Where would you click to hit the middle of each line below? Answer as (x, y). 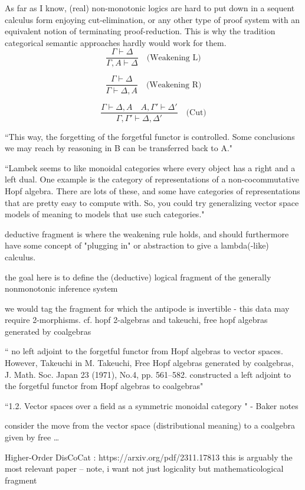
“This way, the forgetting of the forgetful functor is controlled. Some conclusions (150, 136)
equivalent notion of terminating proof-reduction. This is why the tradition (140, 31)
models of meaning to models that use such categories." (105, 214)
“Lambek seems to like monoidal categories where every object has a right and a (150, 167)
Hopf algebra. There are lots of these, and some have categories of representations (152, 190)
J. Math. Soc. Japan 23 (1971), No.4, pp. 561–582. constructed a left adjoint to (148, 374)
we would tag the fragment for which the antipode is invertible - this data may (147, 308)
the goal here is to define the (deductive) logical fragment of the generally (138, 277)
